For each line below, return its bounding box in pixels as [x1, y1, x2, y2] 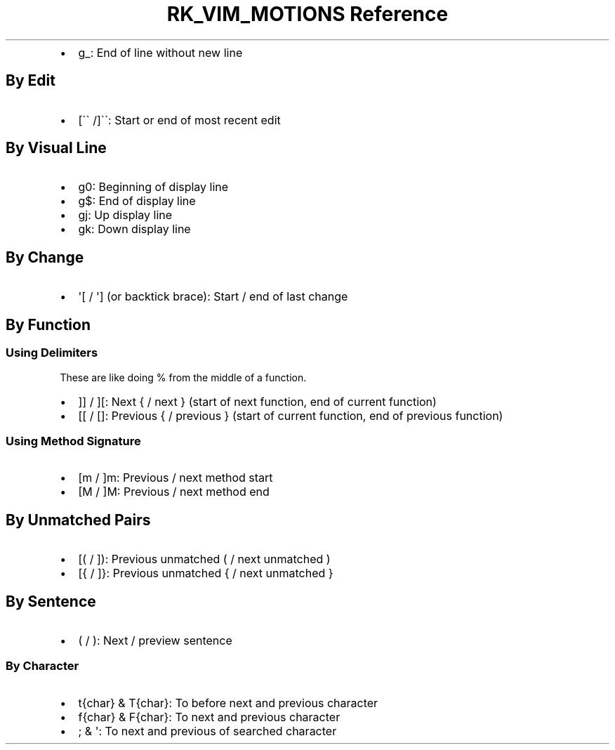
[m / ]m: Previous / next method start [78, 471, 273, 485]
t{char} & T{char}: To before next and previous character [78, 695, 378, 710]
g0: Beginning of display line [78, 180, 229, 195]
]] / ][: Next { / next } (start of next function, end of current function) [78, 394, 437, 409]
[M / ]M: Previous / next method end [78, 485, 270, 499]
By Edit [6, 72, 55, 90]
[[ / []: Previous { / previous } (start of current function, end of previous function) [78, 408, 503, 423]
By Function [6, 315, 91, 334]
